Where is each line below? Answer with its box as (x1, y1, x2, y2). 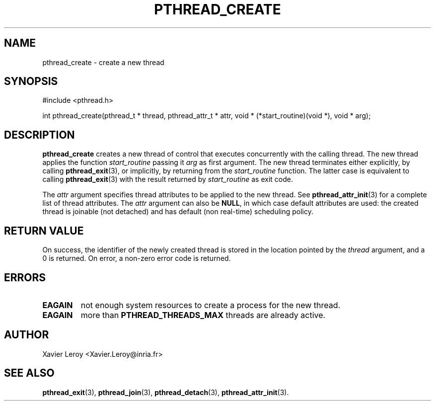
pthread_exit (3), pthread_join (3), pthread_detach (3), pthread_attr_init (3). (42, 388, 289, 397)
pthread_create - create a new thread (42, 58, 164, 67)
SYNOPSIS (4, 75, 58, 88)
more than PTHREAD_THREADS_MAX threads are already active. (80, 310, 326, 320)
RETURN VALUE (4, 224, 84, 237)
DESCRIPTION (4, 128, 75, 141)
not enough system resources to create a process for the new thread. (80, 300, 341, 310)
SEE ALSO (4, 367, 55, 380)
